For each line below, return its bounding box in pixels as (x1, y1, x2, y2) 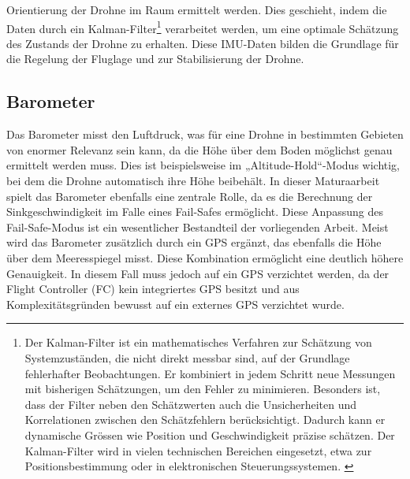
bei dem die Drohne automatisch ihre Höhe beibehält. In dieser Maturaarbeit (6, 173, 380, 189)
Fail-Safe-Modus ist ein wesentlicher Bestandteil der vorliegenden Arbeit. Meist (6, 218, 389, 235)
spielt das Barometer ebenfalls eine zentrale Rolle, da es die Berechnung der (6, 188, 373, 204)
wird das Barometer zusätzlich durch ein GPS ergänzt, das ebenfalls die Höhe (6, 234, 382, 251)
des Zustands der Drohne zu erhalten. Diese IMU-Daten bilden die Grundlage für (6, 35, 399, 51)
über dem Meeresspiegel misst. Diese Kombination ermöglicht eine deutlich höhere (6, 249, 404, 265)
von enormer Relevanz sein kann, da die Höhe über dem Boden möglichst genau (6, 141, 393, 158)
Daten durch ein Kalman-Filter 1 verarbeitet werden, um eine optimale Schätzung (6, 17, 399, 36)
